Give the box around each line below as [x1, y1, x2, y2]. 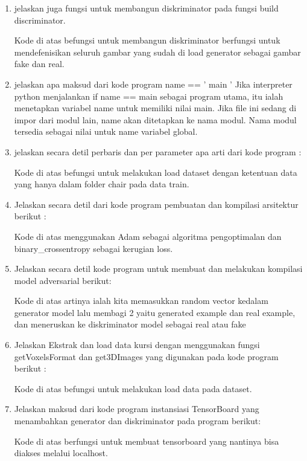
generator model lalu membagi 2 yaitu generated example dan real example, [14, 306, 296, 318]
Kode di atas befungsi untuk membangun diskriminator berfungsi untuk [14, 34, 280, 47]
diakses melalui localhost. [14, 446, 108, 459]
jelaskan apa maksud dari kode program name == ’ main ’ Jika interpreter [14, 77, 293, 90]
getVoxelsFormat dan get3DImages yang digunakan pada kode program [14, 350, 279, 363]
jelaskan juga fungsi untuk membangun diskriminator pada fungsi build [14, 2, 279, 14]
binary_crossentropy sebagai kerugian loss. [14, 242, 173, 254]
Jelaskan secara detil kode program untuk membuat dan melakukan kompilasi [14, 262, 303, 275]
